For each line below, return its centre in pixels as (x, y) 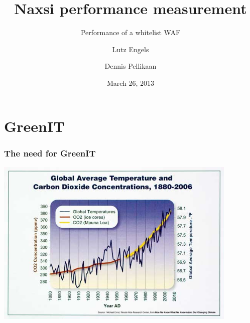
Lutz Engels (131, 49)
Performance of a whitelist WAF (131, 32)
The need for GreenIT (50, 153)
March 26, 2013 (131, 83)
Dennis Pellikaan (131, 66)
